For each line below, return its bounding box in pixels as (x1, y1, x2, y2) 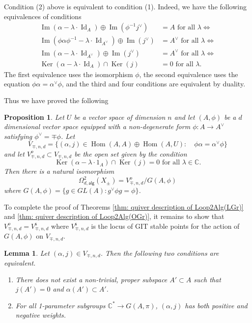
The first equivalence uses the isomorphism (4, 69, 133, 79)
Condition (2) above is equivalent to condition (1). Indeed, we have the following (4, 1, 247, 11)
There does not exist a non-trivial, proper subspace (15, 274, 168, 284)
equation (4, 79, 30, 89)
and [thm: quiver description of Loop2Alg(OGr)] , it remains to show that (4, 211, 224, 221)
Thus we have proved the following (4, 95, 109, 105)
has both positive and (185, 300, 248, 310)
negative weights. (15, 310, 66, 320)
